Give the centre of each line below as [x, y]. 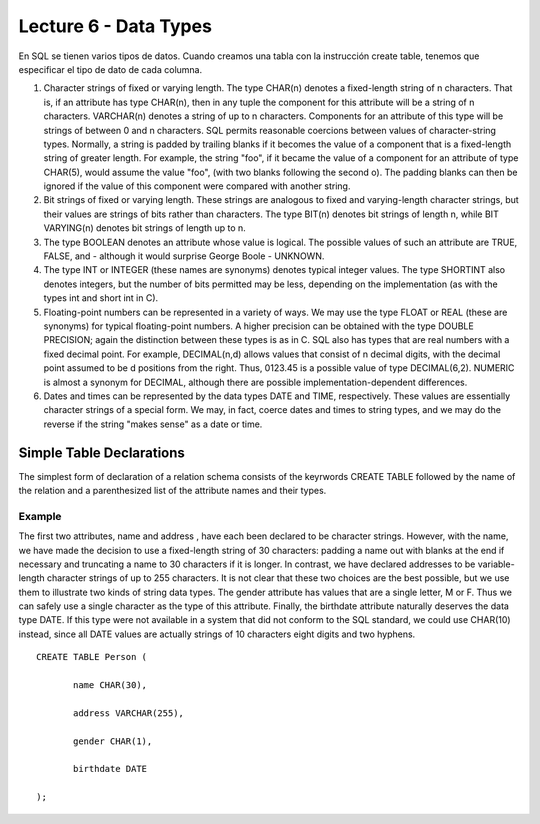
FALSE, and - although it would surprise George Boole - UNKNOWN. [184, 256]
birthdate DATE [110, 769]
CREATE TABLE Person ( [92, 657]
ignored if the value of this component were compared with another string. [197, 186]
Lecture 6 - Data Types [115, 26]
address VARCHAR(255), [129, 713]
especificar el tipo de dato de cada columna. [110, 69]
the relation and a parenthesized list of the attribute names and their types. [172, 490]
